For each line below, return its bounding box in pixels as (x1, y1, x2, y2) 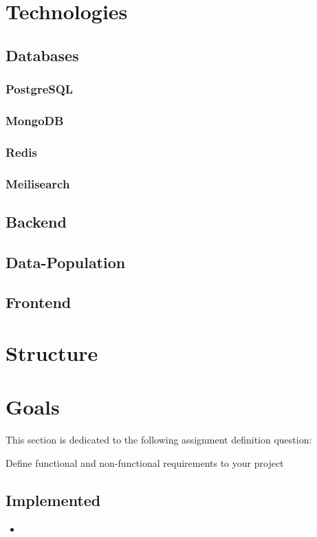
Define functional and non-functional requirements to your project (6, 455, 284, 470)
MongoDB (6, 111, 64, 129)
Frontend (6, 292, 72, 313)
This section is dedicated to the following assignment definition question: (6, 432, 312, 447)
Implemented (6, 489, 101, 510)
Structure (6, 339, 98, 367)
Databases (6, 44, 79, 65)
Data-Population (6, 251, 126, 272)
